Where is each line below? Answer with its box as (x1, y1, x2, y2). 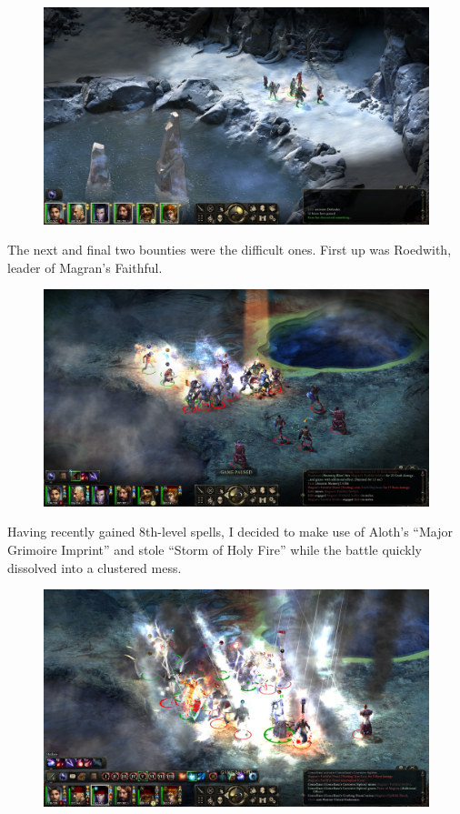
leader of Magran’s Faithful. (7, 257, 163, 276)
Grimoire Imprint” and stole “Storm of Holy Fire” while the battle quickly (7, 539, 422, 558)
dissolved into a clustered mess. (7, 558, 182, 577)
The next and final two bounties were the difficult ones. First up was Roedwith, (7, 240, 452, 259)
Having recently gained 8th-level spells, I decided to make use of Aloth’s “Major (7, 522, 453, 541)
